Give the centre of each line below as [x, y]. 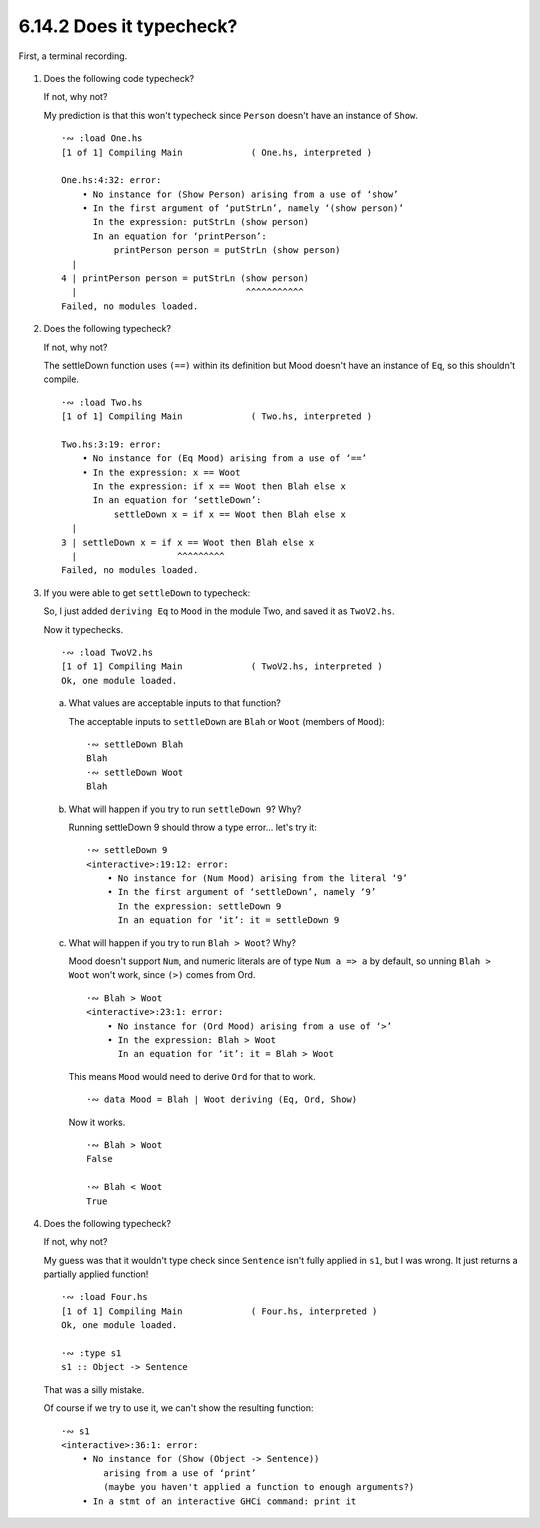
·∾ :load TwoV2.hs [107, 652]
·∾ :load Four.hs [105, 1297]
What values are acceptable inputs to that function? [175, 703]
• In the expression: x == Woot [161, 472]
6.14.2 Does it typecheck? [128, 26]
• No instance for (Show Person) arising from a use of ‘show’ [240, 194]
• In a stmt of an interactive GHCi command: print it [219, 1501]
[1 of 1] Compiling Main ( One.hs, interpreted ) [217, 152]
